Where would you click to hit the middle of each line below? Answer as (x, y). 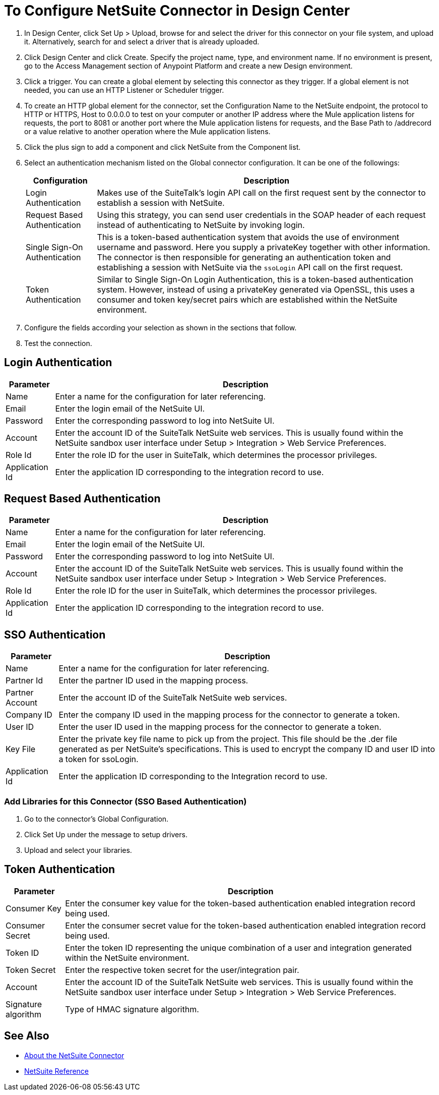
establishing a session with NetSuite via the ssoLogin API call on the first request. (250, 267)
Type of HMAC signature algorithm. (132, 1009)
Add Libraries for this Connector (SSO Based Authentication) (126, 801)
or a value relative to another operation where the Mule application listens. (147, 131)
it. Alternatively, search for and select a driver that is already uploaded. (142, 41)
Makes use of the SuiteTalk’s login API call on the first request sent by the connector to (261, 192)
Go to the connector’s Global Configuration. (97, 819)
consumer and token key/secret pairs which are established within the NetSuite (247, 299)
